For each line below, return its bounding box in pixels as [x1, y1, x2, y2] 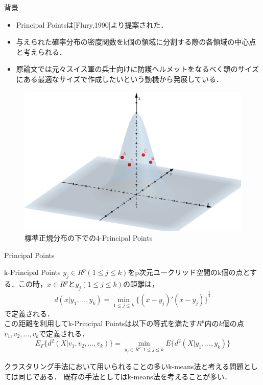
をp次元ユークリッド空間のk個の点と [128, 267, 250, 277]
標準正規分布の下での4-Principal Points [25, 232, 153, 243]
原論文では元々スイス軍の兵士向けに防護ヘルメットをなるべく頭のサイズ [16, 63, 259, 74]
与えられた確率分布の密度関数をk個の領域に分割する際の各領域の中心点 [16, 36, 256, 47]
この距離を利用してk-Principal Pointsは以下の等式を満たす [4, 318, 197, 329]
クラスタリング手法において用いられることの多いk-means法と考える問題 [4, 361, 244, 372]
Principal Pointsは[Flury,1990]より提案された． [16, 19, 168, 30]
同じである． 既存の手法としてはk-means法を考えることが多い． [18, 371, 232, 381]
